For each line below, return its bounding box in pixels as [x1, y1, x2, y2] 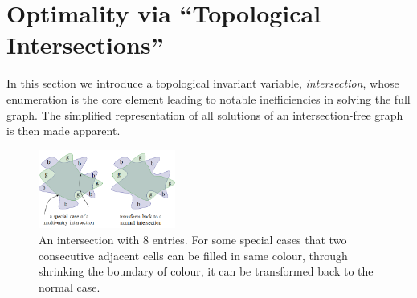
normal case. [39, 278, 100, 295]
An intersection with [39, 231, 140, 248]
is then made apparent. [6, 122, 121, 139]
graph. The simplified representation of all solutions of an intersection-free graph [6, 106, 403, 123]
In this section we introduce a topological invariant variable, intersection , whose [6, 75, 399, 92]
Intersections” [6, 28, 164, 61]
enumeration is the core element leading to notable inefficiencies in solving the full [6, 90, 411, 107]
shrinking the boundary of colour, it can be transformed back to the [39, 263, 374, 280]
